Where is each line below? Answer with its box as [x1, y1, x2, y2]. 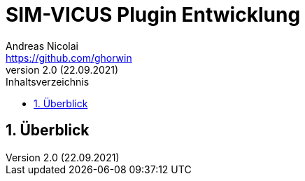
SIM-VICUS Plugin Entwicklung [6, 3, 301, 27]
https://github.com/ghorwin [6, 51, 132, 64]
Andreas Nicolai [6, 39, 79, 52]
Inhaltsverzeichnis [6, 75, 90, 88]
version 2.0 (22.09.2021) [6, 63, 119, 76]
